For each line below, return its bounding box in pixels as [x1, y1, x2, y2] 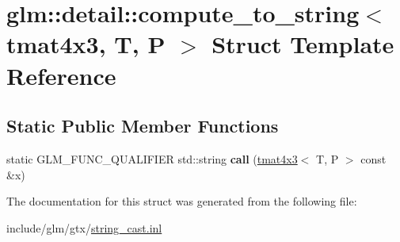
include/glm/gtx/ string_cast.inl [6, 219, 162, 236]
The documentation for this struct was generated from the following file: [6, 193, 357, 209]
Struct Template [211, 28, 394, 60]
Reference [6, 59, 116, 91]
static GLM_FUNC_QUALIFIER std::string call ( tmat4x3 [6, 150, 298, 167]
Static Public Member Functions [6, 113, 279, 138]
